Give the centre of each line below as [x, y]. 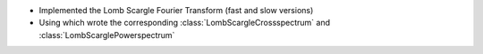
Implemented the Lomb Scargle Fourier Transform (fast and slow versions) [176, 10]
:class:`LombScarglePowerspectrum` [107, 35]
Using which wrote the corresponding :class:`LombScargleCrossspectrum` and [185, 23]
